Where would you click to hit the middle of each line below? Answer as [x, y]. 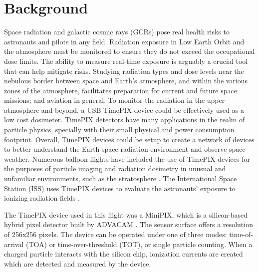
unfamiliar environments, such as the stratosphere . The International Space [121, 178]
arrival [14, 244]
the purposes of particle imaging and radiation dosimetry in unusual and [115, 168]
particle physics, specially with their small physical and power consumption [119, 130]
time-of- [241, 234]
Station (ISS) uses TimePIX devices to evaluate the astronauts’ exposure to [120, 188]
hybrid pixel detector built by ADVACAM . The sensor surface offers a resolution [129, 224]
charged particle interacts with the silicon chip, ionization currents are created [124, 254]
